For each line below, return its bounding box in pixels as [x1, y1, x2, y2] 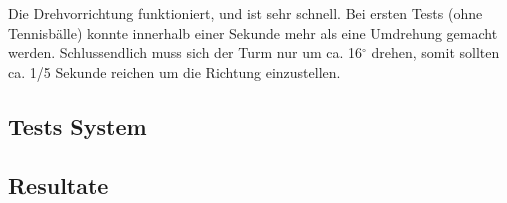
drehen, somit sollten [371, 42, 500, 63]
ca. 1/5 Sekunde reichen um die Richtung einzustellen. [8, 61, 341, 82]
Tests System [8, 110, 147, 141]
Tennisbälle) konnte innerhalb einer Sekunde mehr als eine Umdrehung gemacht [8, 22, 498, 43]
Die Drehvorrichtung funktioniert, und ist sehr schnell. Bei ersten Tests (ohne [8, 3, 483, 23]
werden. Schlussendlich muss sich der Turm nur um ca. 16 [8, 42, 363, 63]
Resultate [8, 169, 109, 200]
